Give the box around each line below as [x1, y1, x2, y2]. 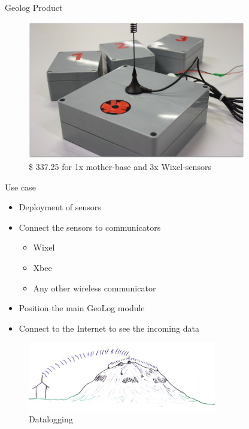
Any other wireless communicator [33, 281, 156, 294]
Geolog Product [5, 1, 63, 13]
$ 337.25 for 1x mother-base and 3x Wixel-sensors [29, 160, 211, 172]
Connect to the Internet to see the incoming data [19, 321, 199, 334]
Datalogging [29, 413, 73, 425]
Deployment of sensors [19, 201, 101, 213]
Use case [5, 180, 36, 193]
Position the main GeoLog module [19, 302, 145, 314]
